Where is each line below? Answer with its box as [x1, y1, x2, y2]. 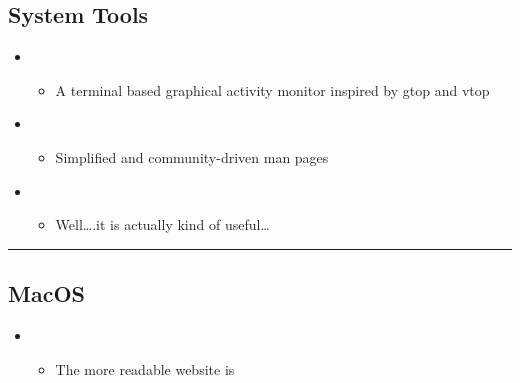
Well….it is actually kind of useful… [55, 214, 270, 235]
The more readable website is [55, 358, 235, 379]
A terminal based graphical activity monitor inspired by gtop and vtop [55, 79, 490, 100]
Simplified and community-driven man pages [55, 146, 329, 167]
